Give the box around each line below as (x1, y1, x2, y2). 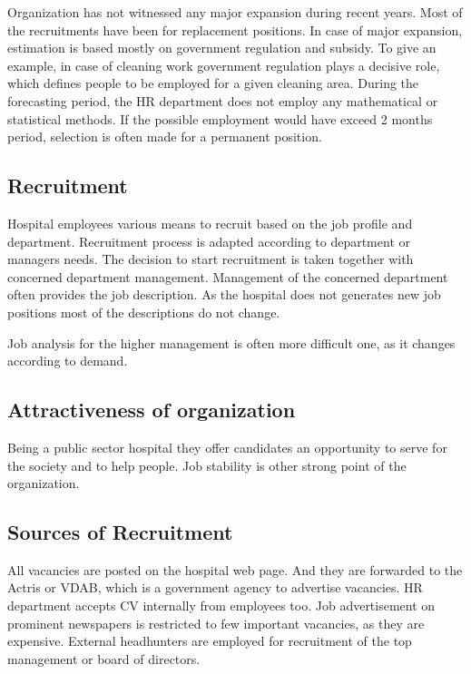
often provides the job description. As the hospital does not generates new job (7, 285, 441, 304)
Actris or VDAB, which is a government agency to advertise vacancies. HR (7, 578, 423, 597)
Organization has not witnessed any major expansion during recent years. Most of (7, 3, 463, 21)
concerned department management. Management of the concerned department (7, 267, 448, 286)
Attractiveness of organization (7, 396, 296, 424)
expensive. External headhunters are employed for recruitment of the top (7, 631, 412, 650)
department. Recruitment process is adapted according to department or (7, 231, 410, 250)
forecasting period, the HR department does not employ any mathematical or (7, 91, 438, 110)
